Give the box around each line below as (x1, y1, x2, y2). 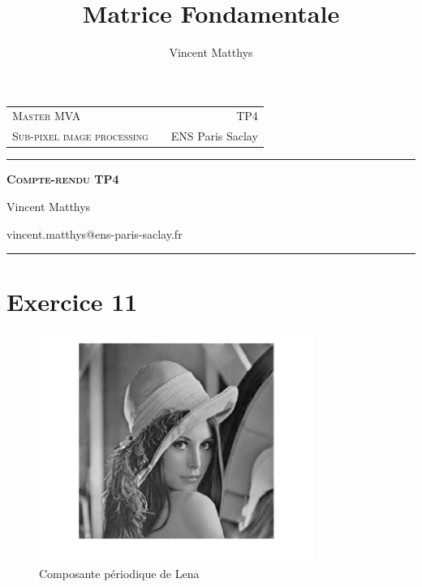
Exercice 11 (6, 285, 138, 318)
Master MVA (12, 107, 81, 124)
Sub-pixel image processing (12, 127, 149, 145)
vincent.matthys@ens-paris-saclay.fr (6, 225, 183, 242)
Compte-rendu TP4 (6, 170, 119, 188)
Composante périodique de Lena (39, 565, 200, 582)
